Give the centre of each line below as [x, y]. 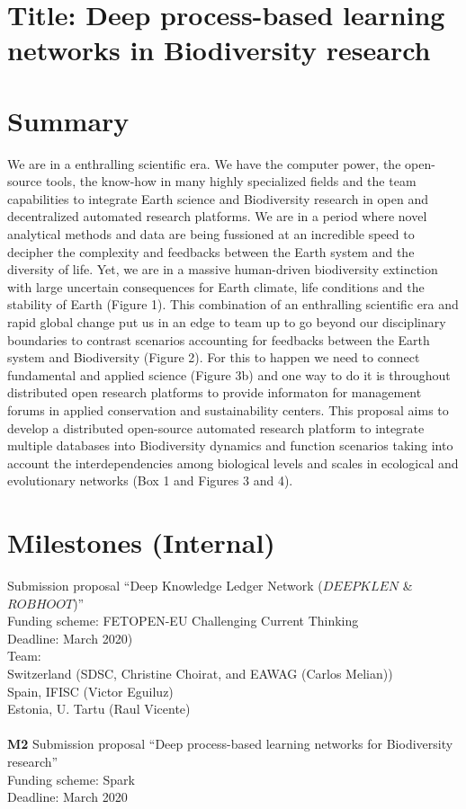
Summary [68, 120]
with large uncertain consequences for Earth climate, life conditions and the [216, 286]
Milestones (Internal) [141, 542]
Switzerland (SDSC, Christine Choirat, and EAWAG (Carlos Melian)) [200, 674]
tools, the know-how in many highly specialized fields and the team [231, 181]
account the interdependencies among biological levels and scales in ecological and [233, 462]
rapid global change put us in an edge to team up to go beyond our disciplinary [227, 322]
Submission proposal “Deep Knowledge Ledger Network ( [165, 586]
